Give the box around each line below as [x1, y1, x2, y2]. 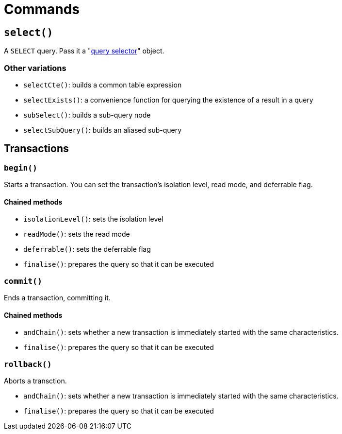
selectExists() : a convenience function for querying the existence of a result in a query [23, 95, 313, 104]
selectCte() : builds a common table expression [23, 80, 182, 89]
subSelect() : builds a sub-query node [23, 110, 151, 119]
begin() [4, 163, 37, 173]
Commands [4, 1, 80, 17]
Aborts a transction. [4, 377, 67, 385]
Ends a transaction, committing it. [4, 294, 111, 302]
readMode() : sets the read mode [23, 230, 130, 239]
